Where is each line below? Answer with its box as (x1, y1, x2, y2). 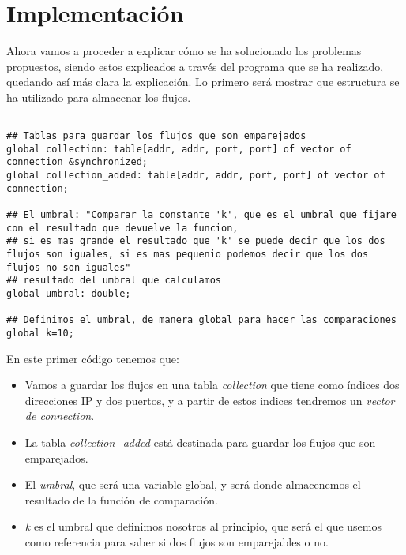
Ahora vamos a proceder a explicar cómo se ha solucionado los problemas (6, 43, 362, 59)
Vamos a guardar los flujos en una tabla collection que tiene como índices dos (24, 377, 400, 393)
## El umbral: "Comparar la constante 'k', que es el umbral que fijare (6, 209, 397, 221)
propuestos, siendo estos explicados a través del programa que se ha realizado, (6, 58, 384, 74)
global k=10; (6, 328, 74, 339)
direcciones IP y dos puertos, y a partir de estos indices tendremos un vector (24, 392, 395, 408)
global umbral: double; (6, 288, 131, 300)
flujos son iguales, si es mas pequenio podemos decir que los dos (6, 249, 369, 261)
